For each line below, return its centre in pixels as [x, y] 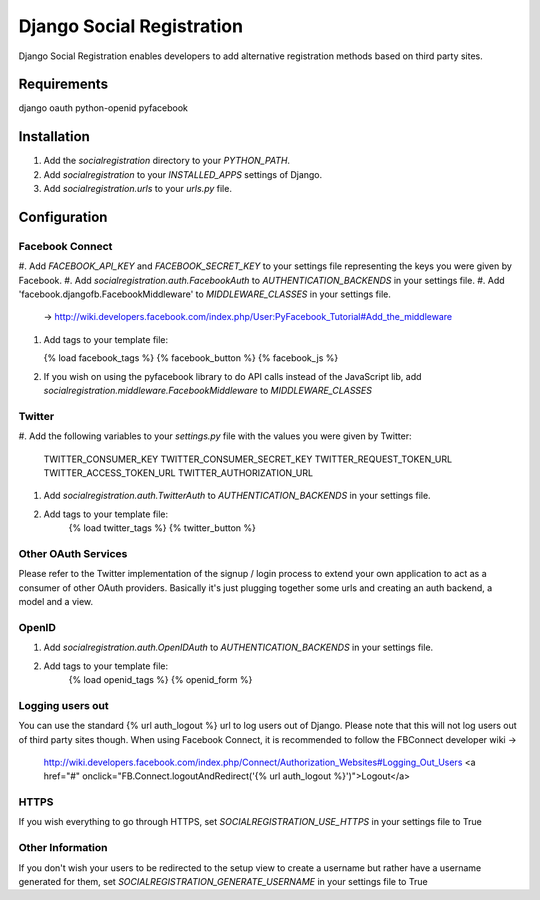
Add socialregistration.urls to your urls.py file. [137, 189]
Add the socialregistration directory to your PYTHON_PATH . [166, 161]
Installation [54, 136]
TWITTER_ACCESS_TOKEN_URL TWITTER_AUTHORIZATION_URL [178, 472]
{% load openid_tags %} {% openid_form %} [160, 679]
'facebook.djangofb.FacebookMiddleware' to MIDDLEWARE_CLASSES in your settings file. [205, 294]
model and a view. [56, 602]
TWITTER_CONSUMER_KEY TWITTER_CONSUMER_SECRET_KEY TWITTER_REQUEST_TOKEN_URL [248, 459]
